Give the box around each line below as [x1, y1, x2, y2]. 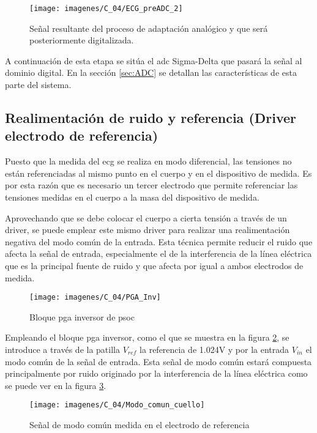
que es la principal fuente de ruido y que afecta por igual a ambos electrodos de [5, 259, 304, 272]
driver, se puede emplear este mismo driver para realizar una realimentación [5, 223, 290, 236]
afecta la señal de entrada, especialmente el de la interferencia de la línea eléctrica [5, 247, 312, 260]
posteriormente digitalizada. [29, 34, 134, 46]
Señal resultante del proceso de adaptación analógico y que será [29, 21, 268, 34]
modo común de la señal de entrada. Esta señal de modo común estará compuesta [5, 355, 312, 368]
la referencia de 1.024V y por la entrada [140, 343, 289, 355]
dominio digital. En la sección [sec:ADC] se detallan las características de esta [5, 66, 297, 79]
